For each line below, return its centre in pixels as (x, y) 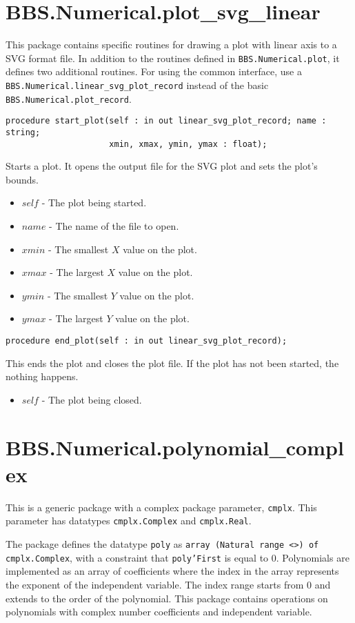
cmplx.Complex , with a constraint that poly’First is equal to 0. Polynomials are (177, 557)
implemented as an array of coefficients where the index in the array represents (172, 571)
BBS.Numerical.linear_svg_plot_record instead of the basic (137, 85)
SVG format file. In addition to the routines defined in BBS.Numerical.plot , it (173, 58)
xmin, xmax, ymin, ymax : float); (188, 144)
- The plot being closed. (92, 399)
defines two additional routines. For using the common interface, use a (154, 71)
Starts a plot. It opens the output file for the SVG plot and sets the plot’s (162, 166)
